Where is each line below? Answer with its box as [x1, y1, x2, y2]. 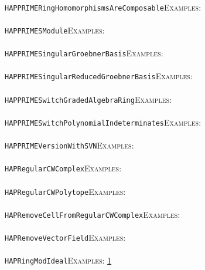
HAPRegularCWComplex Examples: [5, 162, 122, 174]
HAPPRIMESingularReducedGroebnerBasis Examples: [5, 70, 193, 82]
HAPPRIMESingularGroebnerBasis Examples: [5, 47, 163, 59]
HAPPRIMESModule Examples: [5, 23, 105, 36]
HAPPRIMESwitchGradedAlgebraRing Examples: [5, 93, 172, 105]
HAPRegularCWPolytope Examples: [5, 185, 126, 197]
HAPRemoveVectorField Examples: [5, 231, 126, 244]
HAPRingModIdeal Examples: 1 [5, 254, 112, 266]
